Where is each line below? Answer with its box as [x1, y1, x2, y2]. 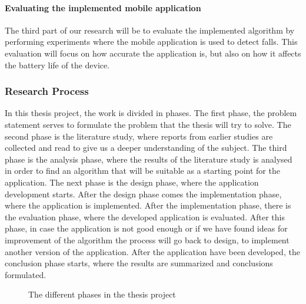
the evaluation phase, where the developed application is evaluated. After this [5, 210, 285, 223]
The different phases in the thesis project [28, 288, 176, 300]
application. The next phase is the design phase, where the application [5, 176, 259, 188]
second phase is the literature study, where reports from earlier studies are [5, 130, 273, 142]
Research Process [5, 84, 89, 98]
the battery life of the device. [5, 58, 110, 71]
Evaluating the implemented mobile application [5, 1, 201, 14]
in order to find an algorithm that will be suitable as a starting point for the [5, 164, 280, 177]
